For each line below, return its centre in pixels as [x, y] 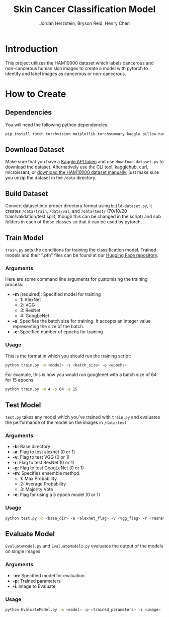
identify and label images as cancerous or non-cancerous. [66, 74]
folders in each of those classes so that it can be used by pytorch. [74, 222]
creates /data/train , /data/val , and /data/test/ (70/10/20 [66, 211]
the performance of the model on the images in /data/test [66, 422]
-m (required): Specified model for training [57, 294]
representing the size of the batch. [48, 327]
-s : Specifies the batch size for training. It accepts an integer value [81, 321]
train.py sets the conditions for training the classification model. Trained [81, 250]
